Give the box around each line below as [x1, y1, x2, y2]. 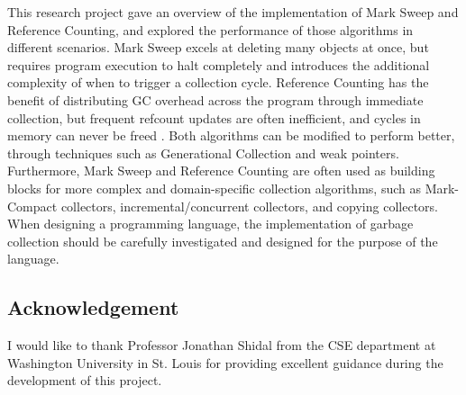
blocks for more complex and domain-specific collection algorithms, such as [7, 178, 421, 197]
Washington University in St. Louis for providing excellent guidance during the [7, 353, 443, 372]
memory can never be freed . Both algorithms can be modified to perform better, [7, 126, 455, 145]
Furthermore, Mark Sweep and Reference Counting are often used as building [7, 161, 435, 180]
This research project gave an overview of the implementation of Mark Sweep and [7, 3, 459, 21]
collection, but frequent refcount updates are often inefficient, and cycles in [7, 108, 421, 127]
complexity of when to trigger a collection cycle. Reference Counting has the [7, 73, 429, 92]
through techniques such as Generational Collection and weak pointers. [7, 143, 399, 162]
